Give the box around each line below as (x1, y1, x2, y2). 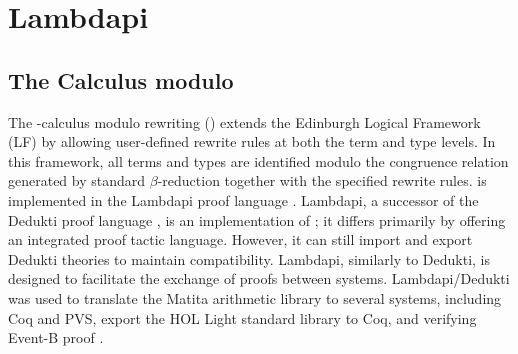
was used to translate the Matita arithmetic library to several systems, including (8, 287, 502, 308)
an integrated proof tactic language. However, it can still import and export (8, 229, 473, 250)
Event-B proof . (8, 327, 104, 348)
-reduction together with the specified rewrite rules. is (157, 170, 487, 191)
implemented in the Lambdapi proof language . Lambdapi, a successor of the (8, 189, 479, 210)
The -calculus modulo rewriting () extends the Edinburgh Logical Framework (8, 111, 481, 132)
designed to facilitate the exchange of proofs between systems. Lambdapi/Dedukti (8, 268, 510, 289)
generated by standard (8, 170, 146, 191)
